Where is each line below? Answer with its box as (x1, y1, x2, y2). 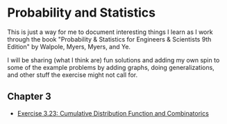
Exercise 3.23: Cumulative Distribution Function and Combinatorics (17, 109, 210, 117)
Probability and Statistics (7, 5, 156, 21)
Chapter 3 (7, 91, 52, 103)
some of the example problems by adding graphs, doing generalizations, (7, 63, 215, 71)
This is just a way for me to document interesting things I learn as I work (7, 28, 213, 36)
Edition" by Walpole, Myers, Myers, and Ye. (7, 42, 131, 51)
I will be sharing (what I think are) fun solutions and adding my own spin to (7, 55, 220, 64)
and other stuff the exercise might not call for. (7, 71, 138, 79)
